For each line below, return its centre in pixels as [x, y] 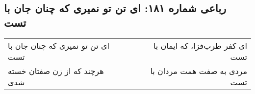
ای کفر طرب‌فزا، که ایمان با [200, 45]
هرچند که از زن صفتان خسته [56, 71]
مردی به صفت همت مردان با [199, 71]
